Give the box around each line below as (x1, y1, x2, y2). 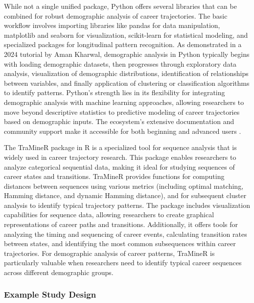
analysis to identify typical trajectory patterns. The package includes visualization (4, 200, 250, 210)
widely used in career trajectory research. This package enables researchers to (4, 151, 236, 162)
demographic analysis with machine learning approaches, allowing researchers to (4, 97, 244, 107)
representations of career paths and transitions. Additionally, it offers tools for (4, 219, 238, 229)
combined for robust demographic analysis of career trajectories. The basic (4, 10, 228, 21)
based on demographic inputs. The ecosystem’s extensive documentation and (4, 116, 234, 126)
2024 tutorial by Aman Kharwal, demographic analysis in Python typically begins (4, 49, 250, 59)
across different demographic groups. (4, 267, 114, 278)
